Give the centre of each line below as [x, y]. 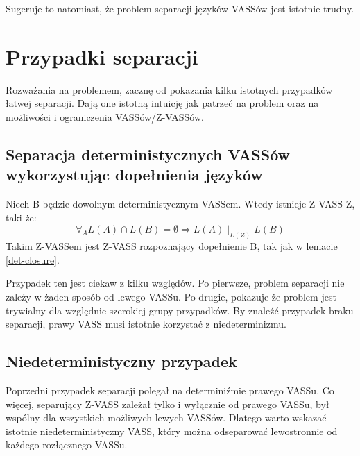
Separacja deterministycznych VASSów [148, 154]
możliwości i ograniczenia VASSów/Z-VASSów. [105, 116]
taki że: [21, 217]
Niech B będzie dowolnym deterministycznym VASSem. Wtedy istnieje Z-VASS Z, [180, 204]
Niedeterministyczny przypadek [121, 361]
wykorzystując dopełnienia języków [134, 175]
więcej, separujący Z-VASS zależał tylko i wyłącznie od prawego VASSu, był [168, 404]
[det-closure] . [33, 259]
